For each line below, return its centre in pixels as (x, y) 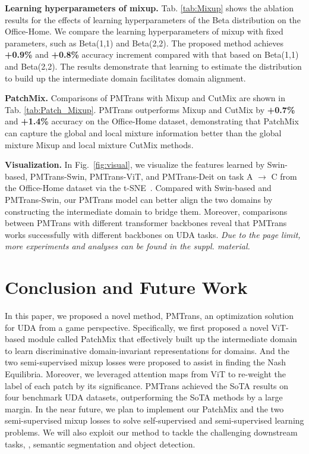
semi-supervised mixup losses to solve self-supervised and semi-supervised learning (154, 420)
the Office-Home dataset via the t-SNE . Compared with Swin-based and (138, 188)
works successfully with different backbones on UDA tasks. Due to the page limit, (153, 234)
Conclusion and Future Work (126, 287)
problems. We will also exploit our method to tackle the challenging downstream (151, 432)
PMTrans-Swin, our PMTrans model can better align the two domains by (139, 199)
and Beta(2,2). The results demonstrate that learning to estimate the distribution (153, 66)
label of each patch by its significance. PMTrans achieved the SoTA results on (147, 385)
